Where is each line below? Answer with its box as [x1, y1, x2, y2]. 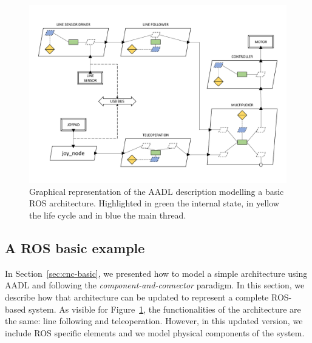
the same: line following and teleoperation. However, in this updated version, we [5, 314, 303, 327]
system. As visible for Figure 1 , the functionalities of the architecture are [28, 302, 301, 315]
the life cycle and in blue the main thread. [29, 208, 186, 221]
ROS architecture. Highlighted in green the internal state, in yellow [29, 197, 279, 209]
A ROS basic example [5, 238, 145, 257]
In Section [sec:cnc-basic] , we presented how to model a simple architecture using [5, 267, 308, 279]
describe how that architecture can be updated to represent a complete [5, 290, 269, 303]
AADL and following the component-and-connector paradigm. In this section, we [5, 279, 305, 291]
